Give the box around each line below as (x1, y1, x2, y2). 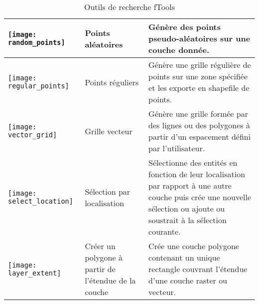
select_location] (8, 197, 73, 205)
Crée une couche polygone (148, 240, 239, 252)
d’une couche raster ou (148, 275, 228, 286)
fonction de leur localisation (148, 168, 246, 180)
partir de (85, 263, 116, 275)
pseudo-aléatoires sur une (148, 32, 251, 44)
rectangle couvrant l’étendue (148, 263, 248, 275)
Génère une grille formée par (148, 108, 248, 119)
